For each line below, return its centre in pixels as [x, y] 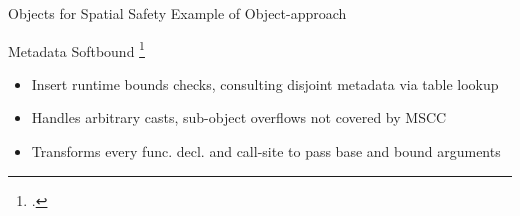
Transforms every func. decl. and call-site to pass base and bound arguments [266, 151]
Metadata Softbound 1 [76, 49]
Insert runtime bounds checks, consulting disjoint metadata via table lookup [265, 83]
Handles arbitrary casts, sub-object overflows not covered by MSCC [239, 117]
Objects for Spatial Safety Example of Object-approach [177, 13]
